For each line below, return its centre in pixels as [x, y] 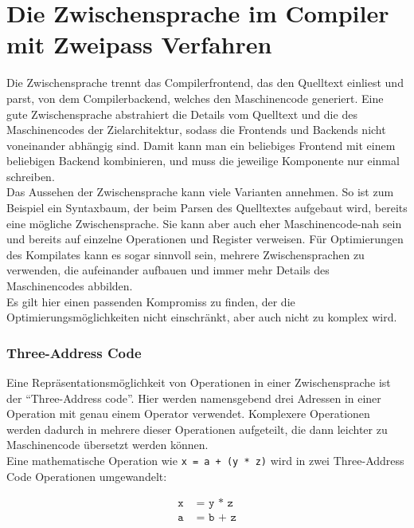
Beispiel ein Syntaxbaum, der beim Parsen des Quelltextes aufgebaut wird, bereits [207, 208]
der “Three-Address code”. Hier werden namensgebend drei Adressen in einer [194, 398]
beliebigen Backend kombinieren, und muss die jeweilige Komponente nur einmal [203, 161]
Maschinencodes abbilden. [70, 286]
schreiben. [31, 176]
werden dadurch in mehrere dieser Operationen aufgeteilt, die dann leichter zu [197, 429]
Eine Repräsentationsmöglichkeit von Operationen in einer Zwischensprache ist [199, 382]
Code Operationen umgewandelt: [87, 476]
